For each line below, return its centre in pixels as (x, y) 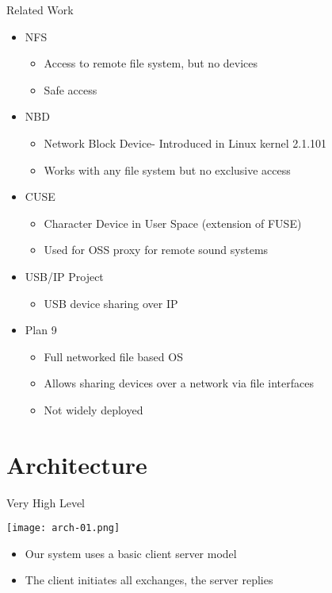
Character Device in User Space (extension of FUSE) (173, 223)
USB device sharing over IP (111, 303)
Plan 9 (41, 330)
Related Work (40, 10)
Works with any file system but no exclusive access (167, 169)
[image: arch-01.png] (63, 528)
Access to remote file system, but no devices (151, 63)
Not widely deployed (93, 409)
